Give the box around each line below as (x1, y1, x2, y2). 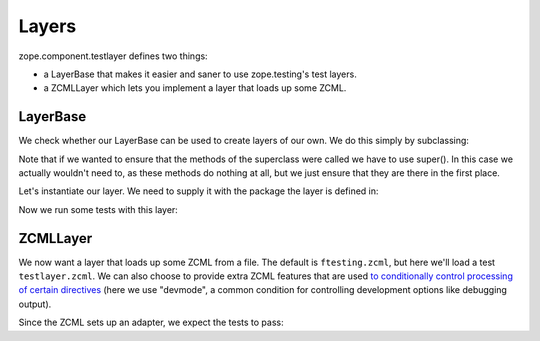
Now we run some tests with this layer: (18, 203, 179, 215)
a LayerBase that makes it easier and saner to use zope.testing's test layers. (43, 68, 357, 80)
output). (18, 298, 52, 310)
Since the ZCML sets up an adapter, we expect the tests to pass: (18, 316, 284, 329)
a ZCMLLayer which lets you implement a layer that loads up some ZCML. (43, 82, 347, 94)
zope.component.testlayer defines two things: (18, 50, 209, 62)
